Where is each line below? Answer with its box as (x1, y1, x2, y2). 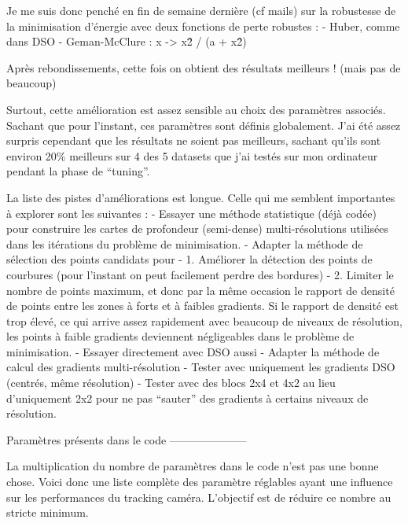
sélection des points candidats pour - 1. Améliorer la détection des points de (6, 251, 373, 267)
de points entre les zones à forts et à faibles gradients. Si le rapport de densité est (6, 297, 399, 314)
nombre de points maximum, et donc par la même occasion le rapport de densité (6, 282, 395, 298)
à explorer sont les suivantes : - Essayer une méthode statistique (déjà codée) (6, 204, 377, 221)
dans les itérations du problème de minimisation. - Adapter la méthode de (6, 235, 363, 252)
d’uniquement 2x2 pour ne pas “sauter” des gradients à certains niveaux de (6, 389, 369, 406)
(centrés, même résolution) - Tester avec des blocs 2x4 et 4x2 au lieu (6, 374, 336, 391)
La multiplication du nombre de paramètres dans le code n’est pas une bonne (6, 458, 379, 474)
